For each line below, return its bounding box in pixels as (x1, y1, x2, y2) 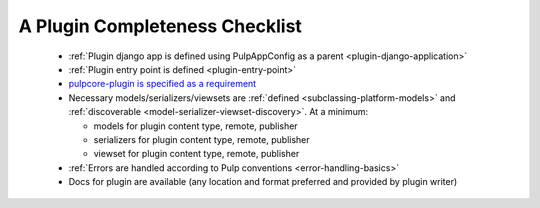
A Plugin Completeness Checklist (18, 15, 302, 37)
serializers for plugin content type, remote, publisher (93, 133, 310, 145)
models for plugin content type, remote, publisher (93, 120, 299, 132)
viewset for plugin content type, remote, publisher (93, 148, 300, 160)
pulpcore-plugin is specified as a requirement (68, 78, 257, 90)
